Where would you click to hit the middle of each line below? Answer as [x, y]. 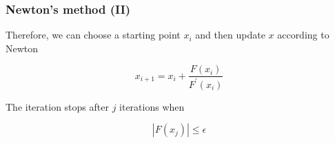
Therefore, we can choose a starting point [93, 35]
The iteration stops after [57, 106]
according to [303, 35]
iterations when [152, 106]
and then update [230, 35]
